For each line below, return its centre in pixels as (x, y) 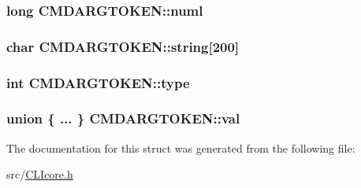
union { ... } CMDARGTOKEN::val (123, 118)
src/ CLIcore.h (40, 174)
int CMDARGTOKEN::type (98, 82)
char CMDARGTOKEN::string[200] (123, 46)
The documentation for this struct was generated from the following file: (181, 147)
